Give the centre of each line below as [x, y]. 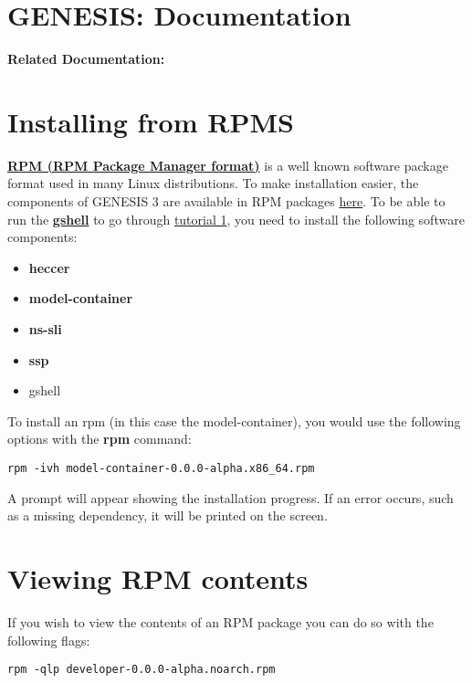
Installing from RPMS [151, 121]
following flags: [49, 640]
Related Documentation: [86, 59]
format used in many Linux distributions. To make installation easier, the [213, 183]
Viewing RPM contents [158, 578]
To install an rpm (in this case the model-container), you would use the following [234, 420]
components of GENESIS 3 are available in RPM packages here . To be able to [226, 201]
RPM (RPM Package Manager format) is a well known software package [228, 165]
